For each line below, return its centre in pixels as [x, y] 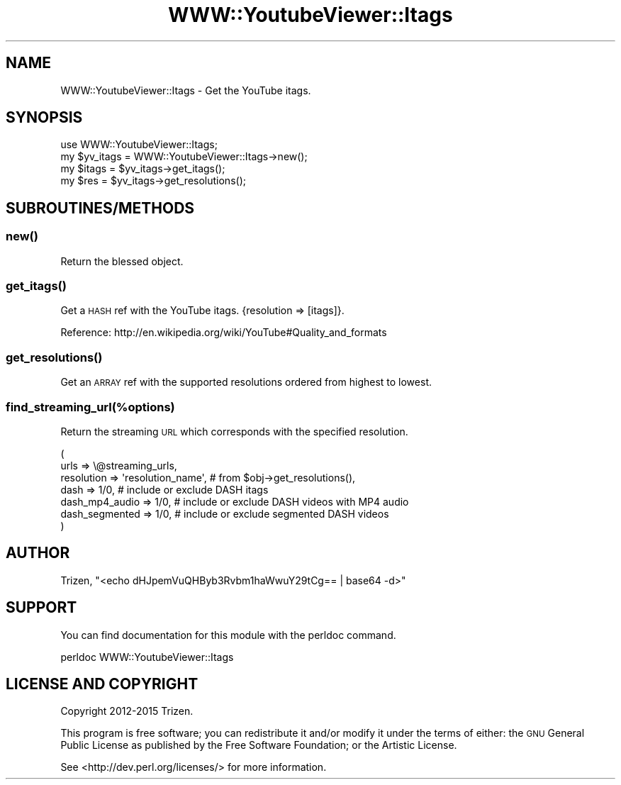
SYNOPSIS [44, 118]
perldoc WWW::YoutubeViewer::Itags [147, 657]
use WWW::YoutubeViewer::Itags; [139, 145]
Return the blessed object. [122, 261]
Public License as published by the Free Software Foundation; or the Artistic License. [259, 745]
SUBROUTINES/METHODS [100, 208]
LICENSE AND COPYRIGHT [102, 684]
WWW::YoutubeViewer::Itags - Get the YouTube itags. [186, 90]
